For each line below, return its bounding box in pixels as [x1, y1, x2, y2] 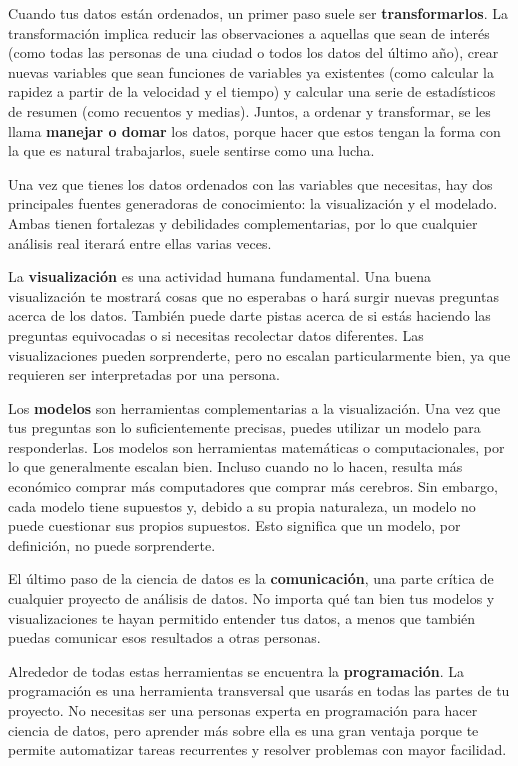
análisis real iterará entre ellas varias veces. [8, 232, 272, 253]
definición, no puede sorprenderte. [8, 534, 216, 555]
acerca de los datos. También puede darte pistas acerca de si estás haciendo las [8, 305, 491, 326]
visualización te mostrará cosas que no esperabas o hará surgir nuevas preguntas [8, 285, 499, 306]
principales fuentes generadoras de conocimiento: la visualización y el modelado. [8, 193, 498, 214]
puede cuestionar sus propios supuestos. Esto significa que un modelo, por [8, 515, 461, 536]
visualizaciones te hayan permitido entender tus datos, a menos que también [8, 607, 476, 628]
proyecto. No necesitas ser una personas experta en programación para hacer [8, 700, 478, 720]
